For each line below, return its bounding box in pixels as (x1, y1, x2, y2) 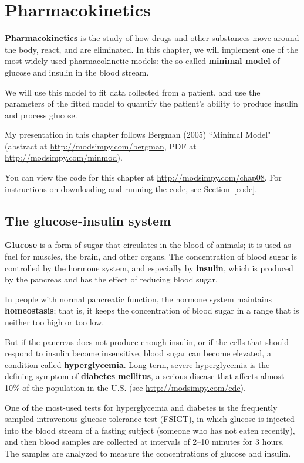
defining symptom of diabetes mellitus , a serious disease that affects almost (5, 370, 285, 382)
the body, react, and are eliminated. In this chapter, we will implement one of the (5, 43, 298, 55)
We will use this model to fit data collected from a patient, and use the (5, 86, 261, 98)
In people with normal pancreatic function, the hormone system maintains (5, 292, 272, 305)
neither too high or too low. (5, 316, 104, 328)
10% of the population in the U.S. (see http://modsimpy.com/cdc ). (5, 381, 246, 393)
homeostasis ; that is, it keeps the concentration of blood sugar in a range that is (5, 304, 299, 316)
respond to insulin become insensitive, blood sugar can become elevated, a (5, 347, 271, 359)
